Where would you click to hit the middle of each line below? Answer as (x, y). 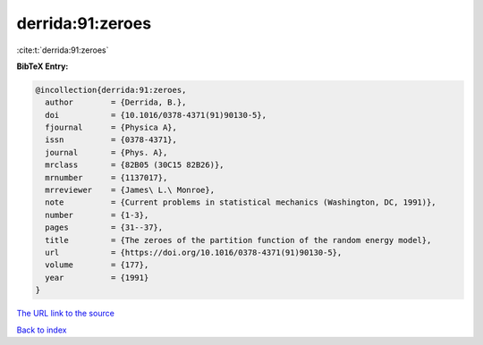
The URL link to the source (66, 314)
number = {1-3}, (97, 215)
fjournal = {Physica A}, (111, 128)
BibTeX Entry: (42, 66)
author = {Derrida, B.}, (116, 102)
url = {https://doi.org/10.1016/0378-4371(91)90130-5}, (194, 252)
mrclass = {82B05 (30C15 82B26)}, (135, 165)
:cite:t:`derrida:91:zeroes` (63, 50)
